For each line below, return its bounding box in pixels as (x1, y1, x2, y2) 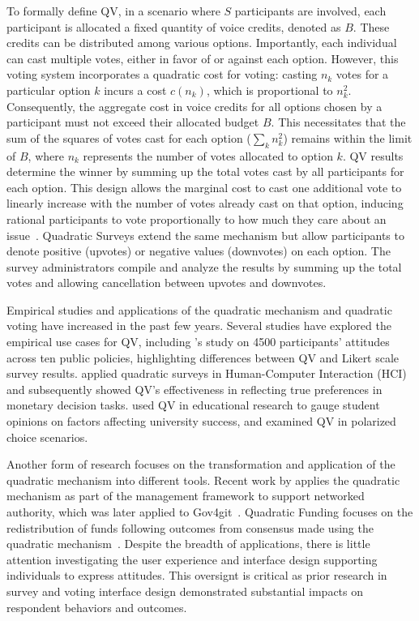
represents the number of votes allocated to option (83, 147, 333, 164)
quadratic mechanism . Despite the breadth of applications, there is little (6, 535, 370, 552)
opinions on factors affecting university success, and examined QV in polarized (6, 413, 396, 430)
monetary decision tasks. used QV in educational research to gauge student (6, 396, 380, 413)
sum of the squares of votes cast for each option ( (6, 129, 251, 146)
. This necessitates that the (271, 113, 406, 131)
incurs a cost (104, 81, 167, 98)
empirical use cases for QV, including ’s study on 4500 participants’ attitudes (6, 333, 390, 350)
